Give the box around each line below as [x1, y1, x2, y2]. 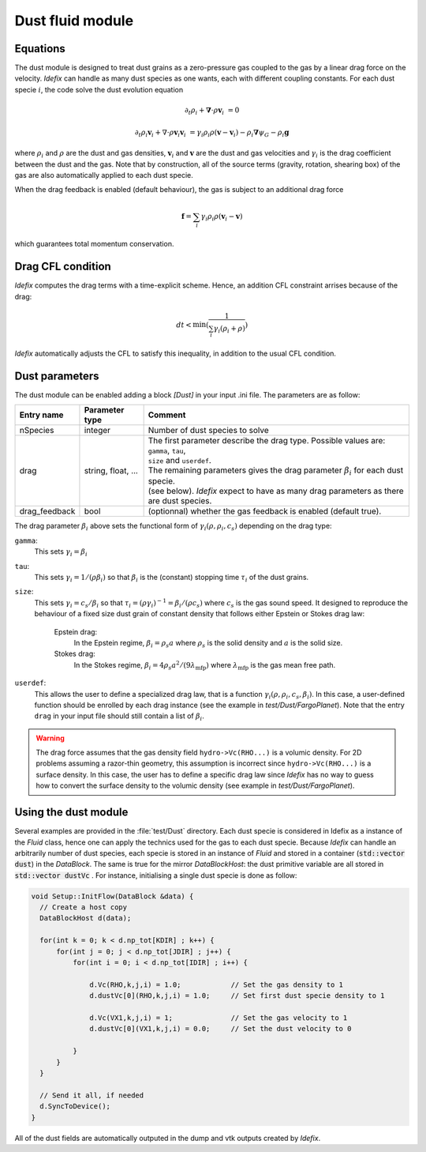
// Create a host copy [39, 903, 128, 912]
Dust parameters [14, 369, 99, 382]
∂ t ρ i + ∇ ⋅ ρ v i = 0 [184, 106, 240, 116]
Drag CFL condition [14, 260, 112, 273]
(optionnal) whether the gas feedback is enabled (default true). [148, 506, 382, 517]
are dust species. [148, 495, 212, 506]
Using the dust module [14, 806, 129, 819]
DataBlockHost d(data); [39, 913, 132, 923]
